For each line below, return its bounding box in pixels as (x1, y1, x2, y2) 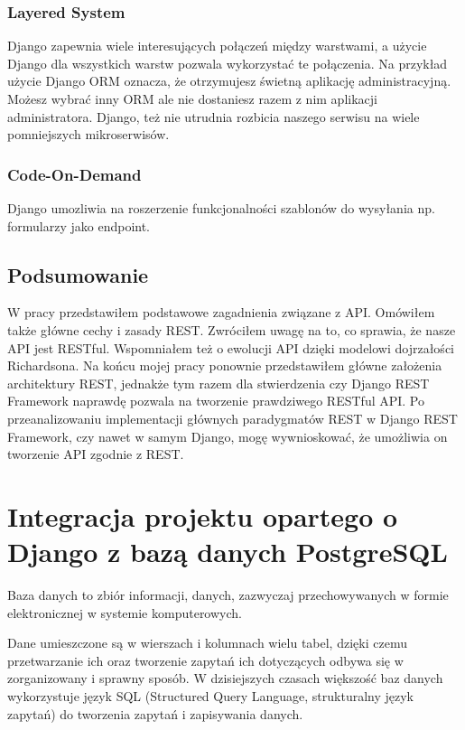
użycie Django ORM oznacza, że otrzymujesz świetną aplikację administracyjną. (7, 71, 451, 90)
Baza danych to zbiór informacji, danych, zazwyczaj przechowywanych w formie (7, 585, 449, 604)
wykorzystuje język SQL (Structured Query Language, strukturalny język (7, 687, 414, 706)
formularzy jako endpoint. (7, 216, 151, 235)
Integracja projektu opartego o (7, 497, 398, 534)
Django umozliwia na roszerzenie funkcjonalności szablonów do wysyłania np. (7, 199, 435, 217)
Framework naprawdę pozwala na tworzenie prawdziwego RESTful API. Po (7, 391, 424, 410)
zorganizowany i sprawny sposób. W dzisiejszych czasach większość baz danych (7, 669, 443, 688)
